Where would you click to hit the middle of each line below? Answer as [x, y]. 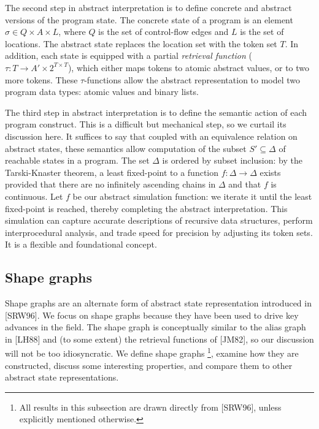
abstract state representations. [62, 377]
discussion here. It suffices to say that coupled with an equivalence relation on [151, 136]
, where [72, 32]
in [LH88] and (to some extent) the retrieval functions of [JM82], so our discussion [159, 339]
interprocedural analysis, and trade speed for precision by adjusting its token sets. [159, 232]
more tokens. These [41, 79]
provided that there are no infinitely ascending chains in [110, 184]
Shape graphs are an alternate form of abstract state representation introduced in [158, 303]
